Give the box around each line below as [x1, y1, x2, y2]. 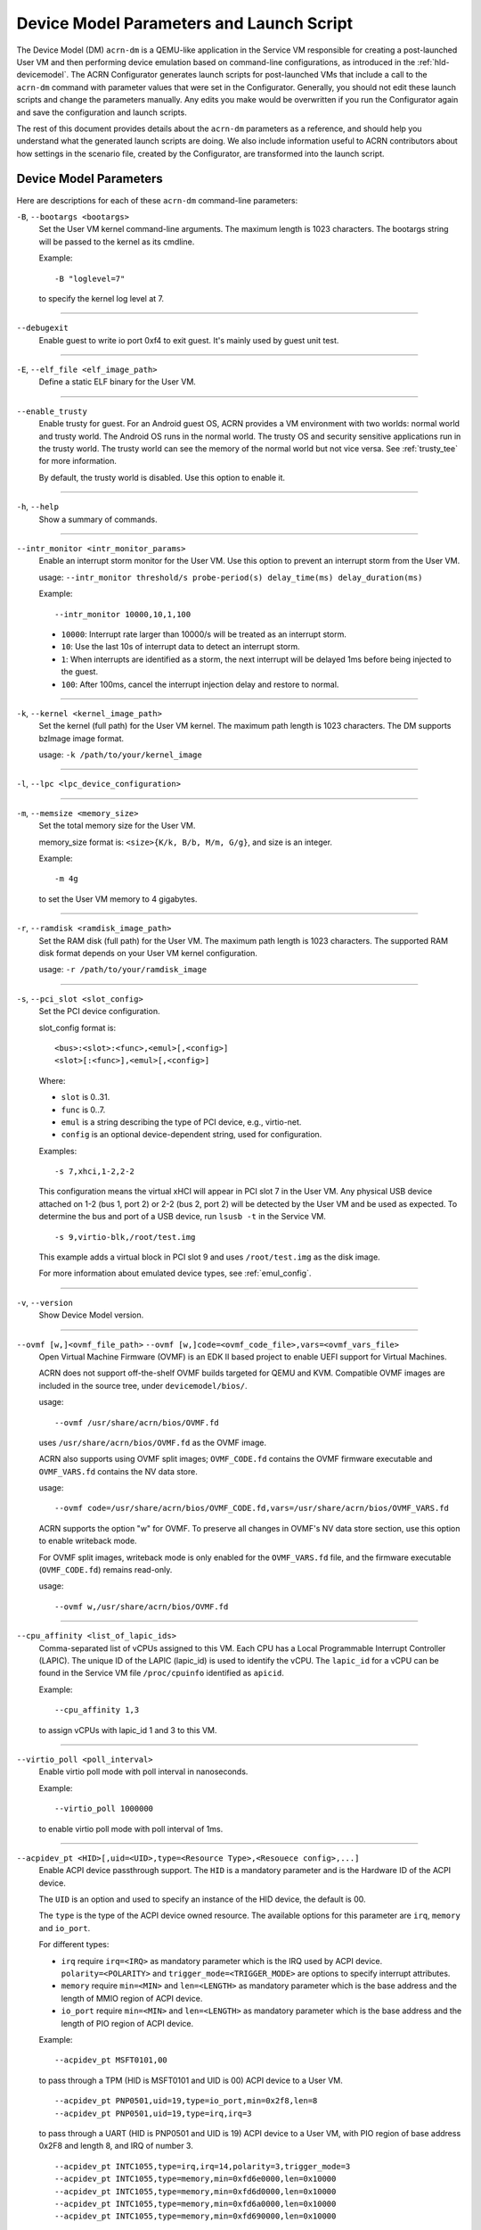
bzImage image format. [38, 732, 125, 744]
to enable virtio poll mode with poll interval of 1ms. [38, 1823, 224, 1834]
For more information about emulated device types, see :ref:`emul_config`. [38, 1268, 312, 1279]
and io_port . [38, 1922, 91, 1933]
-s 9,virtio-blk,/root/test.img [54, 1232, 196, 1242]
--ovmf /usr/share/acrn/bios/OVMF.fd [54, 1417, 220, 1427]
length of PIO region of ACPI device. [61, 2018, 194, 2028]
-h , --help [16, 501, 60, 512]
